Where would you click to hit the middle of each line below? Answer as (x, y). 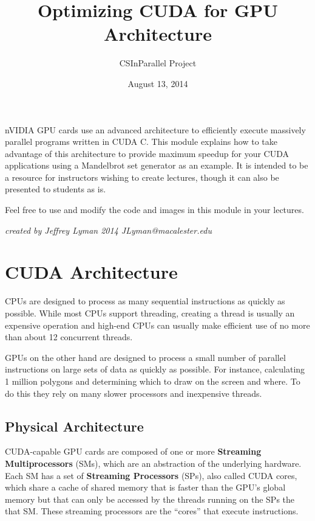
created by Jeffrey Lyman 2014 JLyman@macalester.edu (108, 230)
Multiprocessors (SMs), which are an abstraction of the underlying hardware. (153, 463)
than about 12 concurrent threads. (69, 337)
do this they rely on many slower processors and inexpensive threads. (134, 393)
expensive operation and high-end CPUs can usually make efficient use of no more (157, 325)
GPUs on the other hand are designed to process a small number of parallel (145, 357)
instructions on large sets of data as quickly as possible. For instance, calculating (155, 369)
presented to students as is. (56, 189)
